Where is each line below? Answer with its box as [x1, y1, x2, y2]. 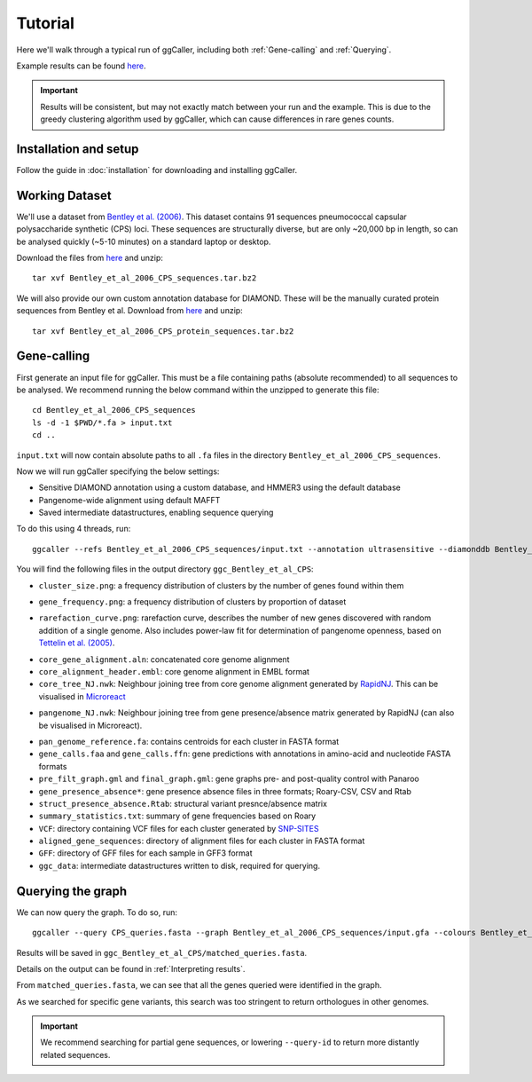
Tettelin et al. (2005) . [38, 637, 115, 648]
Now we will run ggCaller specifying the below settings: [16, 466, 220, 477]
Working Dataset [16, 187, 112, 203]
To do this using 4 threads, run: [16, 524, 131, 534]
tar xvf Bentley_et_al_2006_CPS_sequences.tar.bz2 [32, 273, 257, 283]
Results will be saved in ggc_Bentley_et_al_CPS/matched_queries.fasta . [16, 947, 308, 958]
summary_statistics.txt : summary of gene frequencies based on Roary [38, 810, 317, 821]
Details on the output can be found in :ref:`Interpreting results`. [16, 963, 246, 974]
